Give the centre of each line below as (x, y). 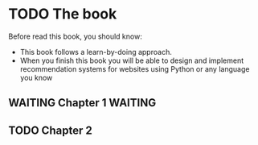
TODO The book (63, 14)
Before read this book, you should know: (75, 36)
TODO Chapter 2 (50, 130)
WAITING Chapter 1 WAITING (82, 103)
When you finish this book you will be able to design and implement (131, 60)
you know (36, 77)
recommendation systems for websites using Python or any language (135, 68)
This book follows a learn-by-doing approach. (96, 52)
